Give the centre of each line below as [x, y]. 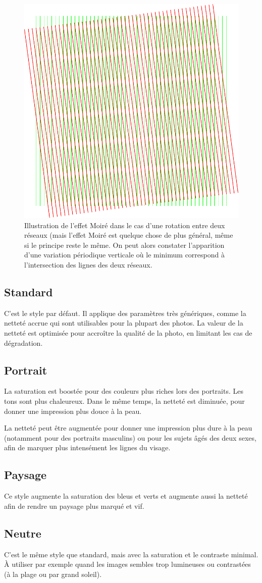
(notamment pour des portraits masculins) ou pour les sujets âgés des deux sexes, [130, 437]
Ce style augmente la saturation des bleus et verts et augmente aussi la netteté [126, 496]
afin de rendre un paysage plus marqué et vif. [74, 506]
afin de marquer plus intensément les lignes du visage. [87, 447]
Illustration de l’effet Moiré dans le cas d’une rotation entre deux [125, 225]
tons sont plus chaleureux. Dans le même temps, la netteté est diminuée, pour [124, 401]
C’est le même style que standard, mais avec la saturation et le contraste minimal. [131, 554]
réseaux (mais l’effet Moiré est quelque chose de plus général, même [129, 235]
